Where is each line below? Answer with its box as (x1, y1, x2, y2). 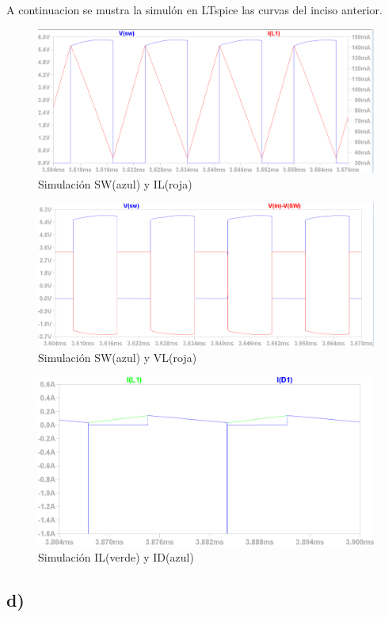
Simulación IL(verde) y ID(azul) (38, 549, 194, 566)
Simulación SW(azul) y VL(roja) (38, 349, 197, 366)
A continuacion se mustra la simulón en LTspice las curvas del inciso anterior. (6, 2, 382, 17)
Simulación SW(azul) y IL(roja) (38, 175, 192, 192)
